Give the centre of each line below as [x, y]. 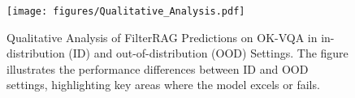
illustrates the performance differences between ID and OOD [158, 68]
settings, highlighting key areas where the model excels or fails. [163, 85]
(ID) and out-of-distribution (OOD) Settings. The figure [208, 53]
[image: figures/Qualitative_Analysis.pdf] [126, 11]
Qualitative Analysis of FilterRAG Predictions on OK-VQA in [162, 37]
